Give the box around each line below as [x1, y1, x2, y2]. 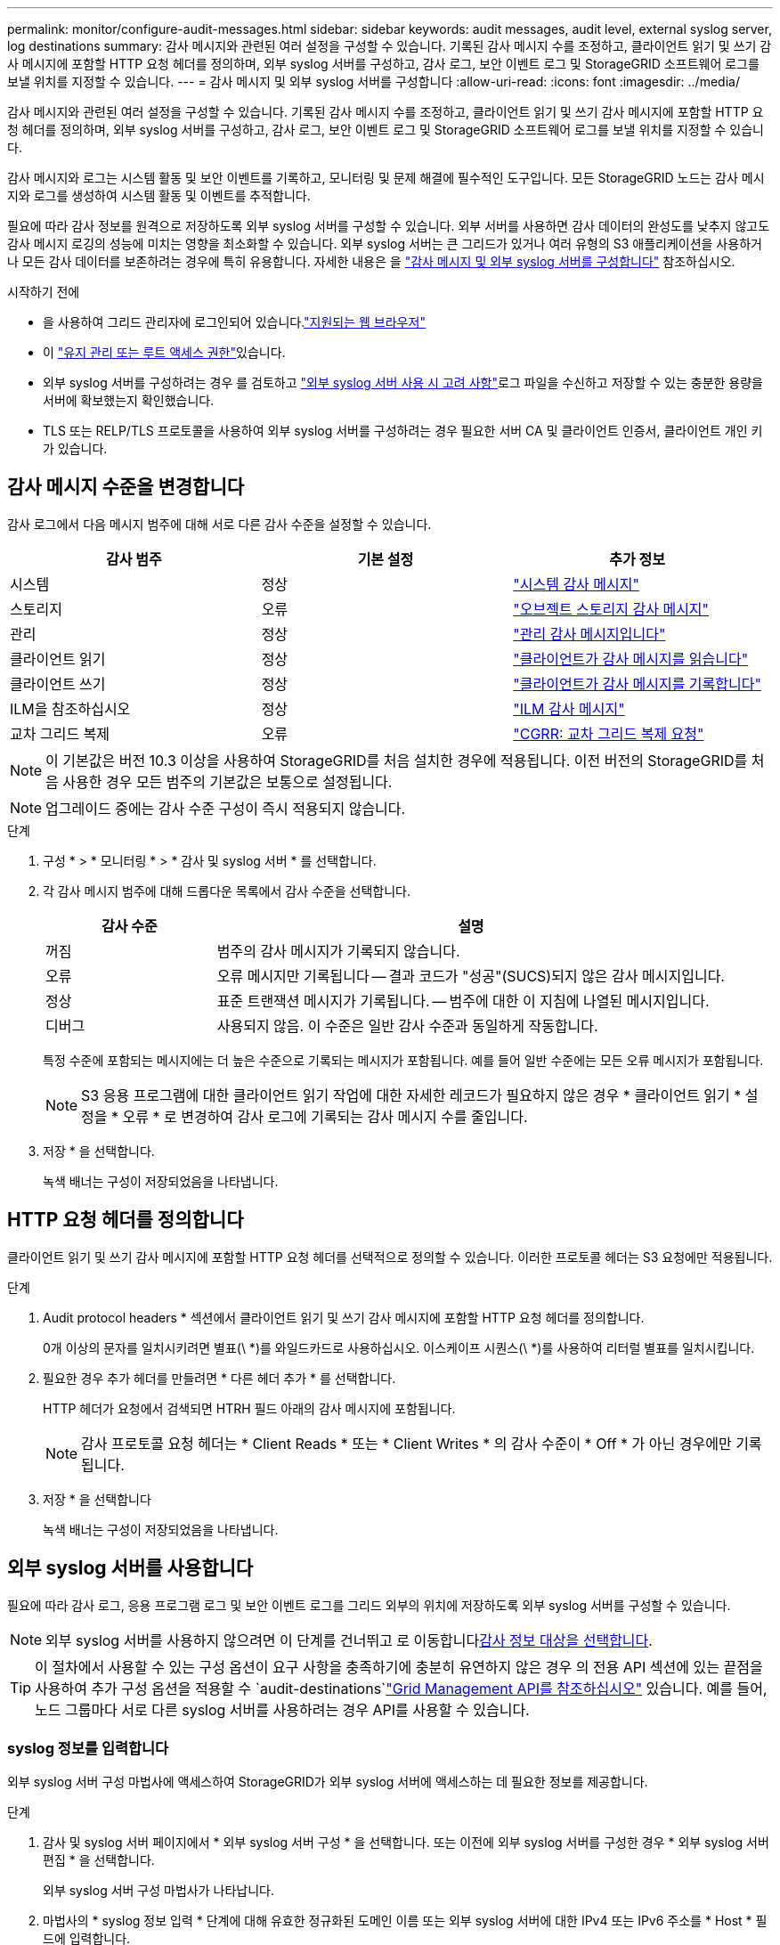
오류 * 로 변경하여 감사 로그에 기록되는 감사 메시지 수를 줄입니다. [122, 1107, 528, 1126]
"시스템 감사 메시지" [513, 574, 639, 593]
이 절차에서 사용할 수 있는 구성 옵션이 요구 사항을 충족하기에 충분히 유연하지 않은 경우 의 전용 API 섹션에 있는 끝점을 [35, 1657, 763, 1676]
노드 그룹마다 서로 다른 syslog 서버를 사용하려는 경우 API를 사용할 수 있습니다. [35, 1700, 530, 1719]
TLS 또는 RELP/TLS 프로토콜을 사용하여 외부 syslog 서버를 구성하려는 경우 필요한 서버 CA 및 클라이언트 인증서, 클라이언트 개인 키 [43, 423, 763, 438]
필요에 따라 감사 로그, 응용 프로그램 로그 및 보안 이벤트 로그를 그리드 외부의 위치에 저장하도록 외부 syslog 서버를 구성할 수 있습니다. [7, 1597, 731, 1613]
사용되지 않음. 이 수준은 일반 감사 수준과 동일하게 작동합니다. [216, 1016, 598, 1035]
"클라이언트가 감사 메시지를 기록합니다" [513, 674, 761, 693]
